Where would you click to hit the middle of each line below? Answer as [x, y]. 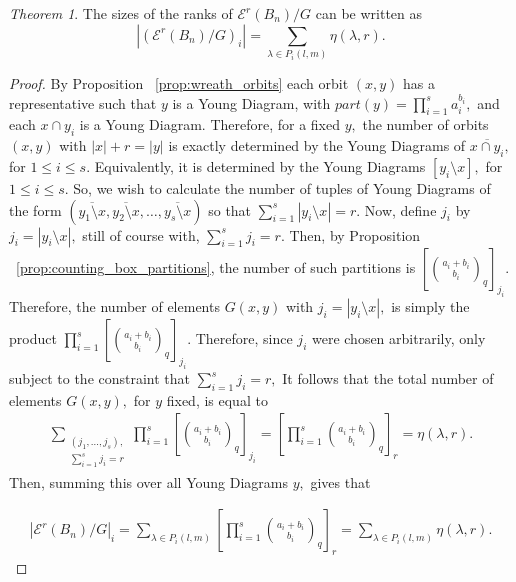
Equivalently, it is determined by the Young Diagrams [260, 165]
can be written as [369, 13]
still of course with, [141, 234]
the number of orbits [425, 124]
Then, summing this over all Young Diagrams [148, 481]
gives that [340, 481]
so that [230, 209]
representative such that [83, 102]
